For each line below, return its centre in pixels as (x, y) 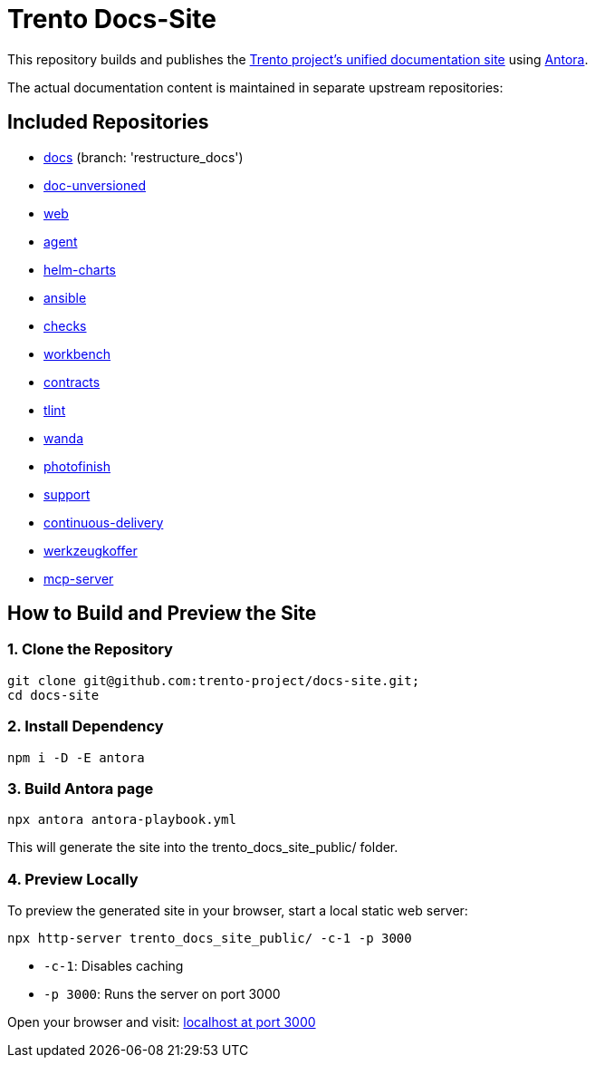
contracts (72, 382)
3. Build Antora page (81, 788)
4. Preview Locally (73, 879)
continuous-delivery (104, 522)
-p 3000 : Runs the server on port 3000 (162, 994)
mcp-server (79, 578)
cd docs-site (53, 695)
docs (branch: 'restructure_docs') (144, 157)
